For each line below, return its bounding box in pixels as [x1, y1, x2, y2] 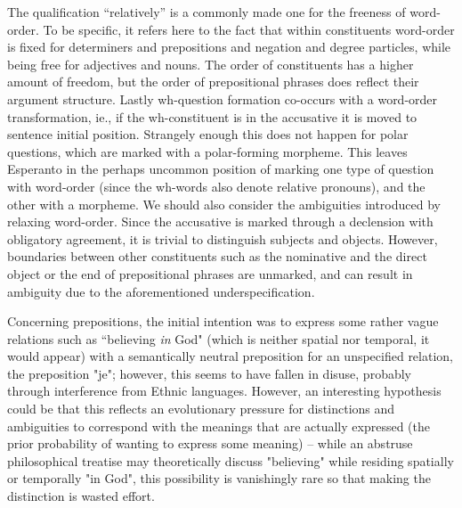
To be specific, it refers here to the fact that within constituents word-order [43, 20, 455, 38]
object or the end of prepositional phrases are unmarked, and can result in [7, 264, 413, 283]
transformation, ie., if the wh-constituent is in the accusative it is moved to [7, 107, 417, 126]
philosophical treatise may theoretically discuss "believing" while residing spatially [7, 451, 454, 470]
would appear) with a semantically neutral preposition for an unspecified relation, [7, 347, 453, 365]
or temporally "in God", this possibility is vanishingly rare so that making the [7, 469, 431, 488]
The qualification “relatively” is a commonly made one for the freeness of [7, 3, 406, 20]
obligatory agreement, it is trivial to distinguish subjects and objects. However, [7, 229, 438, 248]
